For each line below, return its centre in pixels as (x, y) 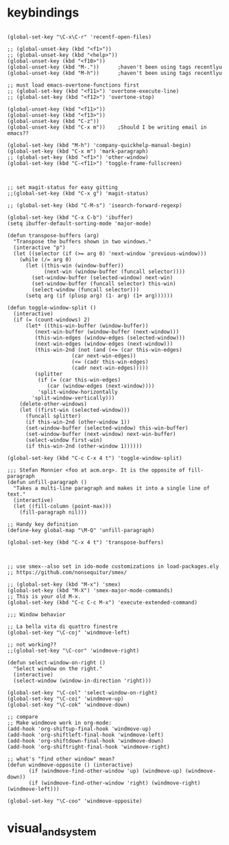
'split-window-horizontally (77, 392)
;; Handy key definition (43, 524)
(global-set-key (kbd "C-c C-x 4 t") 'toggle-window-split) (95, 458)
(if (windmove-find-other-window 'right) (88, 783)
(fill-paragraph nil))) (53, 512)
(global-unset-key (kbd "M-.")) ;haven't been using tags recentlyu (115, 67)
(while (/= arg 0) (46, 259)
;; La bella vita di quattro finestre (62, 626)
